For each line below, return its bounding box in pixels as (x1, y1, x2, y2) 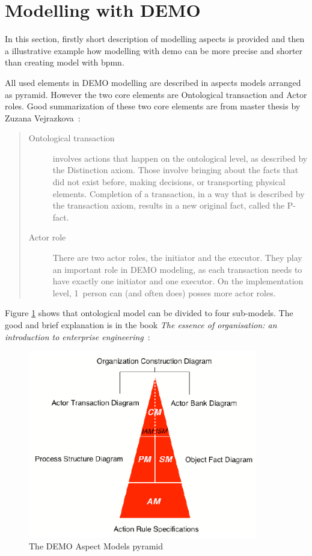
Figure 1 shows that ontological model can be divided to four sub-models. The (5, 307, 293, 319)
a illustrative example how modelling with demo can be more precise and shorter (5, 44, 303, 57)
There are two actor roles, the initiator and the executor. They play (52, 251, 302, 264)
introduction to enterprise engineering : (5, 330, 150, 343)
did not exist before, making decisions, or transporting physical (52, 176, 286, 188)
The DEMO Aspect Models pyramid (29, 540, 164, 552)
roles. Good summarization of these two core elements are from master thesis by (5, 100, 301, 112)
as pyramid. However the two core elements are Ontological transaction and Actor (5, 88, 307, 100)
